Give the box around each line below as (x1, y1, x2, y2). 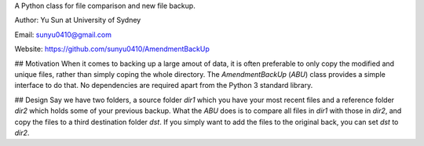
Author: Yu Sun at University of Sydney (14, 16, 141, 25)
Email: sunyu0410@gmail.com (14, 30, 112, 39)
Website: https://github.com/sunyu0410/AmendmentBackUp (14, 44, 210, 54)
